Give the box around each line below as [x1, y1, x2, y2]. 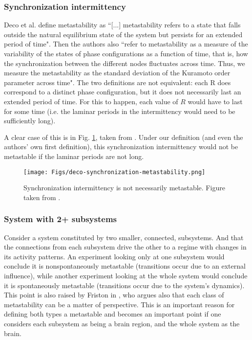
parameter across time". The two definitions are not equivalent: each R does [4, 77, 231, 87]
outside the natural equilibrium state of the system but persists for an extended [4, 29, 243, 39]
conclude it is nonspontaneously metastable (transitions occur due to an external [4, 261, 246, 271]
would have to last [188, 96, 243, 106]
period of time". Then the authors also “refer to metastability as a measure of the [4, 39, 248, 49]
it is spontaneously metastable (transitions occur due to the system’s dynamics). [4, 280, 245, 290]
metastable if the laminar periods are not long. [4, 151, 144, 161]
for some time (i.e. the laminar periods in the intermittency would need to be [4, 106, 235, 116]
